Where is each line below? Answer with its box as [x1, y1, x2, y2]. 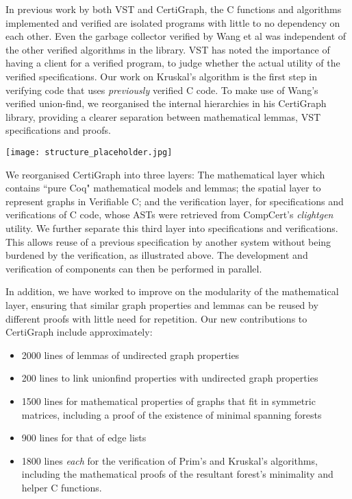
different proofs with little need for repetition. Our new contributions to [5, 311, 307, 325]
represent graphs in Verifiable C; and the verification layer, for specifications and [5, 194, 344, 208]
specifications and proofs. [5, 123, 111, 137]
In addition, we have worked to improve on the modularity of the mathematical [5, 284, 339, 299]
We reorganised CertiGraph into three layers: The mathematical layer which [5, 167, 325, 181]
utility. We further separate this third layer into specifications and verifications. [5, 220, 338, 235]
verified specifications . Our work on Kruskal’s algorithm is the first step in [5, 69, 318, 83]
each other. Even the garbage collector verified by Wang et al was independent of [5, 29, 347, 43]
